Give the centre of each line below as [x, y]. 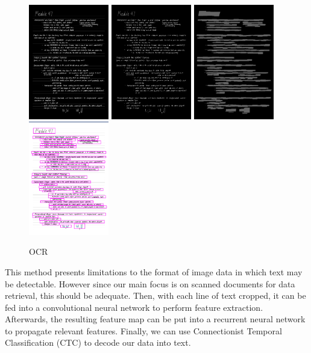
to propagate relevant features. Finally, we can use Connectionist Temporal [143, 330]
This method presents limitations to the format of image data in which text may [154, 271]
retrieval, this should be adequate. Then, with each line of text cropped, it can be [155, 295]
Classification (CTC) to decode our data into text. [98, 342]
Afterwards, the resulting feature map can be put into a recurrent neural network [155, 319]
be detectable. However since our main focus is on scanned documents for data [150, 283]
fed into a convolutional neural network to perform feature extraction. [134, 307]
